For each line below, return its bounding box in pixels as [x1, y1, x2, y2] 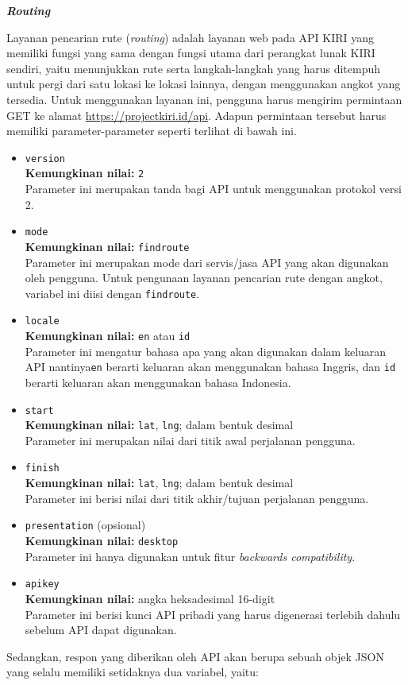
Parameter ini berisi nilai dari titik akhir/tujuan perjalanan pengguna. [25, 490, 369, 506]
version [25, 153, 65, 164]
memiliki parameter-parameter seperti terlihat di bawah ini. [6, 122, 297, 139]
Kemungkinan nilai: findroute [25, 238, 190, 254]
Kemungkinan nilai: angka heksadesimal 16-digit [25, 590, 275, 606]
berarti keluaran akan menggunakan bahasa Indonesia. [25, 373, 291, 390]
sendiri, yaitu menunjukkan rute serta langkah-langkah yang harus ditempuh [6, 60, 381, 76]
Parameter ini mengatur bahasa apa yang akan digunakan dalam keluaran [25, 342, 387, 359]
